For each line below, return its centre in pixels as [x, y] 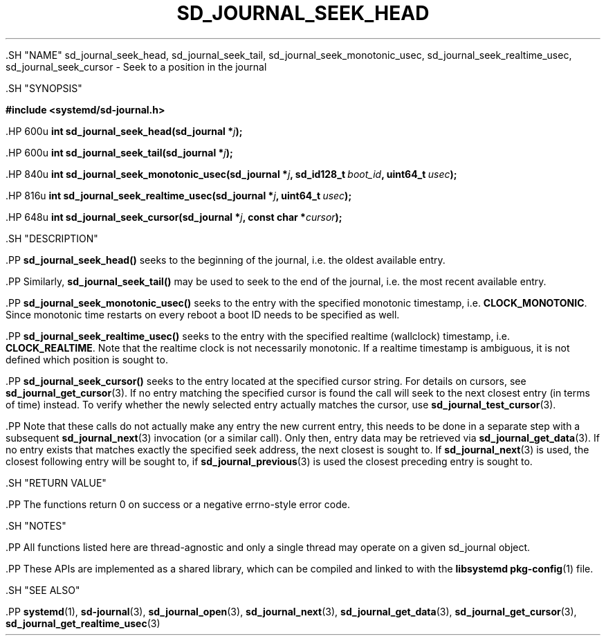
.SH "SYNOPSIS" [44, 88]
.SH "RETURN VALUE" [56, 482]
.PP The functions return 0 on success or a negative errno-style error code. [178, 504]
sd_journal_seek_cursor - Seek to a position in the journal [136, 66]
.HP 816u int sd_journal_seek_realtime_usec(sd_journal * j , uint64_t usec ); [179, 195]
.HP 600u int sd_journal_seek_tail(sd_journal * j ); [119, 152]
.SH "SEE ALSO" [43, 590]
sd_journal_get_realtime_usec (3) [83, 623]
